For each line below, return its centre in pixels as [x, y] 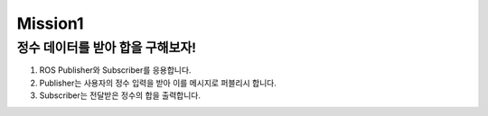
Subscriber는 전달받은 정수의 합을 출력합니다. [120, 95]
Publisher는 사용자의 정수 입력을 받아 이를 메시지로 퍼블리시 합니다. [158, 83]
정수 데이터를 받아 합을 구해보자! [107, 48]
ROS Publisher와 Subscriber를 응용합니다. [115, 70]
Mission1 [51, 23]
